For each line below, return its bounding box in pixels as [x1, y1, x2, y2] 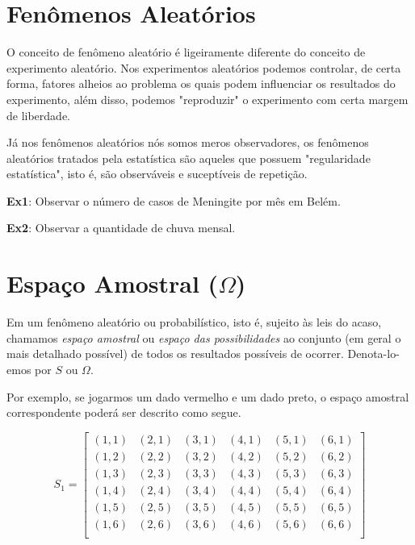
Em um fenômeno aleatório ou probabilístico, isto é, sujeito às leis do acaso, [6, 314, 382, 331]
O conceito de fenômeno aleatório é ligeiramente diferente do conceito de [6, 44, 366, 60]
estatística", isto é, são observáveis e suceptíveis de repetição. [6, 165, 308, 182]
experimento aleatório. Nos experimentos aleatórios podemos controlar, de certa [6, 59, 401, 76]
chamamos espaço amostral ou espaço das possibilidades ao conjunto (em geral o [6, 329, 401, 346]
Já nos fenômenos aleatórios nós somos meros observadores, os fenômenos [6, 134, 369, 151]
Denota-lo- [347, 345, 400, 362]
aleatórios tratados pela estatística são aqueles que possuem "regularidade [6, 149, 371, 166]
